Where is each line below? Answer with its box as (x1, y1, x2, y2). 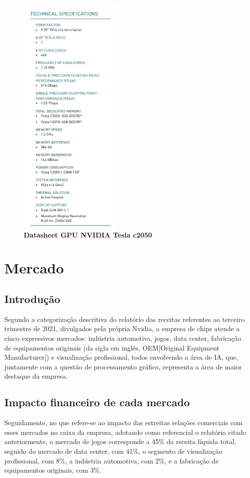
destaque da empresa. (4, 371, 68, 381)
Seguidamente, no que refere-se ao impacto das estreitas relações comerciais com (4, 417, 243, 428)
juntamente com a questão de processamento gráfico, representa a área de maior (4, 361, 242, 371)
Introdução (4, 291, 61, 306)
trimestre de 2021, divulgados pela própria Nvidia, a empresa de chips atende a (4, 323, 240, 334)
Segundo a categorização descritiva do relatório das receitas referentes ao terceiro (4, 314, 245, 324)
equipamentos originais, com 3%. (4, 465, 102, 475)
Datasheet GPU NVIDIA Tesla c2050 (24, 229, 152, 239)
